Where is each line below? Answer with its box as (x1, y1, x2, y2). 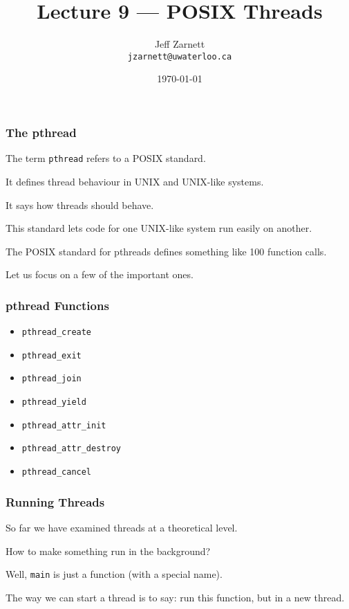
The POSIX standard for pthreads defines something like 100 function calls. (6, 244, 327, 258)
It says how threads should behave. (6, 197, 154, 212)
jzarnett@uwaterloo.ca (127, 51, 232, 62)
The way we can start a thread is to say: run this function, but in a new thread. (6, 590, 345, 604)
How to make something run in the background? (6, 543, 211, 558)
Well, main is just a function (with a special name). (6, 567, 223, 581)
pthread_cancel (21, 467, 92, 478)
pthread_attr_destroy (21, 444, 121, 454)
